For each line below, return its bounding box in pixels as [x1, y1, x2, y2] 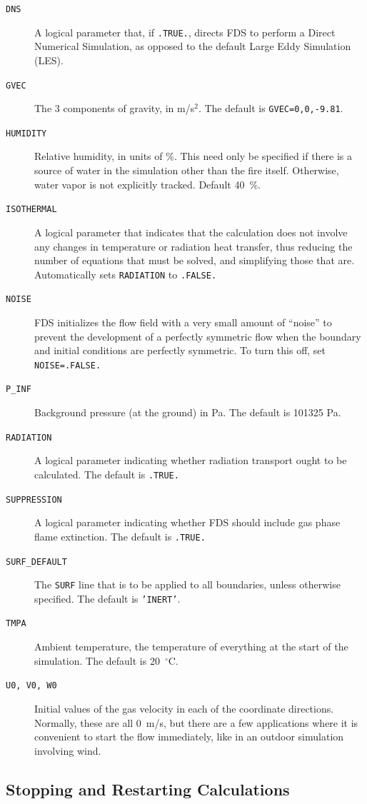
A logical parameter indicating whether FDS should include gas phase [34, 515, 341, 530]
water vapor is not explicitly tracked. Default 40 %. [34, 176, 261, 191]
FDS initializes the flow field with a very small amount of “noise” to [34, 315, 332, 329]
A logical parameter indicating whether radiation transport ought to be [34, 453, 347, 468]
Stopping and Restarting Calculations [6, 778, 290, 800]
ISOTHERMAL [6, 204, 57, 215]
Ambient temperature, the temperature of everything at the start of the [34, 639, 348, 654]
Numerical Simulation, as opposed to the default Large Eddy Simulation [34, 39, 351, 54]
